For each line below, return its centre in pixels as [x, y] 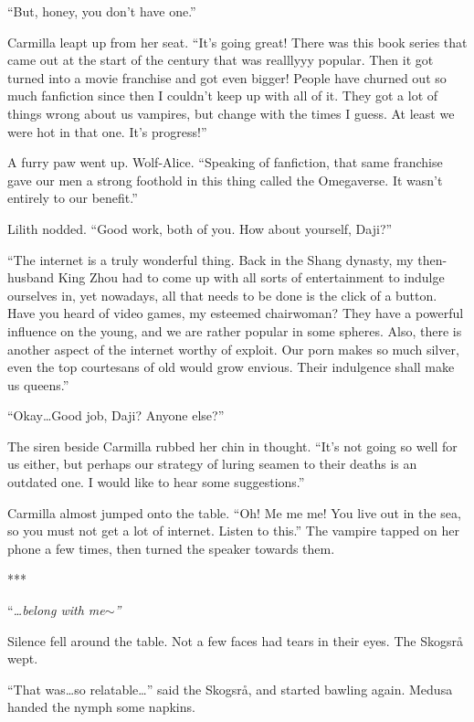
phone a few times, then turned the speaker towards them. [171, 548]
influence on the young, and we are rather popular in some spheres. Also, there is [235, 330]
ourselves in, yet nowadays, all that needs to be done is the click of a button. [222, 295]
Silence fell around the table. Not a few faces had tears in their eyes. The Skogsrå [235, 640]
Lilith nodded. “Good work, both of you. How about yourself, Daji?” [200, 228]
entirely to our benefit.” [73, 198]
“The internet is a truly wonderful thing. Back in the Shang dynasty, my [211, 259]
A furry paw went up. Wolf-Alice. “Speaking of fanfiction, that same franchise [225, 162]
